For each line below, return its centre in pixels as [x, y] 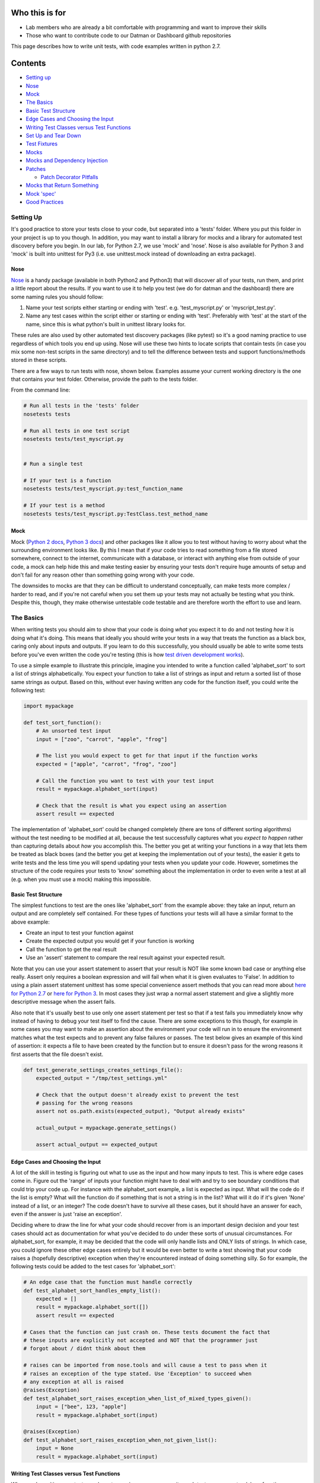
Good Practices [45, 202]
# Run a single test [53, 464]
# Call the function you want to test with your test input [125, 781]
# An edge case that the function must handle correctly [108, 1282]
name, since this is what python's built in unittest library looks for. [106, 324]
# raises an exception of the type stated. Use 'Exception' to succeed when [137, 1374]
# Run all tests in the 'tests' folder [81, 406]
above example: [31, 922]
